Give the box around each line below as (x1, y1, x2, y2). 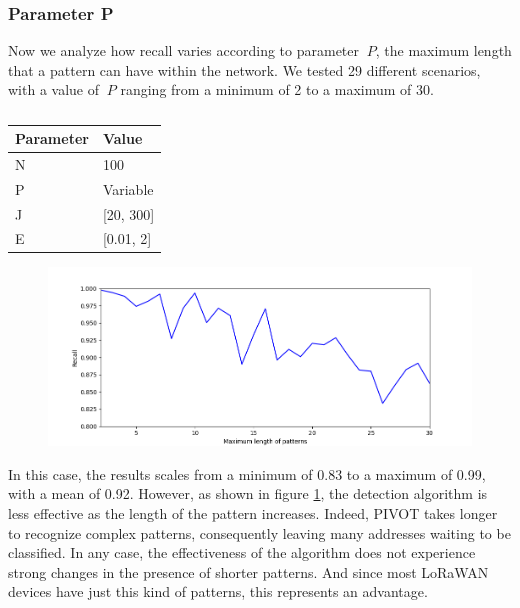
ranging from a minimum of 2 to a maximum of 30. (120, 79, 434, 100)
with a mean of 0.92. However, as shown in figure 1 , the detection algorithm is (8, 483, 488, 504)
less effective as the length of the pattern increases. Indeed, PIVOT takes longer (8, 502, 498, 523)
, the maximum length (375, 40, 512, 61)
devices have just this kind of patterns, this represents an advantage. (8, 581, 428, 602)
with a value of (8, 79, 99, 100)
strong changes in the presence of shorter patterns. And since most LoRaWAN (8, 561, 489, 582)
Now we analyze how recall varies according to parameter (8, 40, 359, 61)
